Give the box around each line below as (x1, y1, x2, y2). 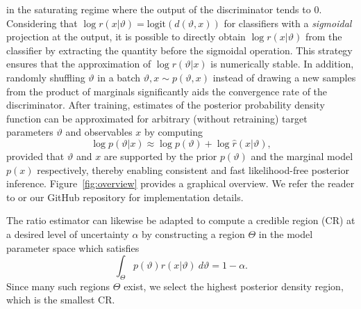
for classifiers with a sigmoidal (224, 15, 352, 30)
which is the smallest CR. (6, 292, 115, 307)
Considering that (6, 15, 78, 30)
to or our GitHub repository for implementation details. (6, 189, 244, 204)
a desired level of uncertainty (6, 226, 129, 241)
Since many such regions (6, 278, 110, 293)
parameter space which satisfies (6, 240, 140, 255)
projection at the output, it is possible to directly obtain (6, 29, 246, 44)
